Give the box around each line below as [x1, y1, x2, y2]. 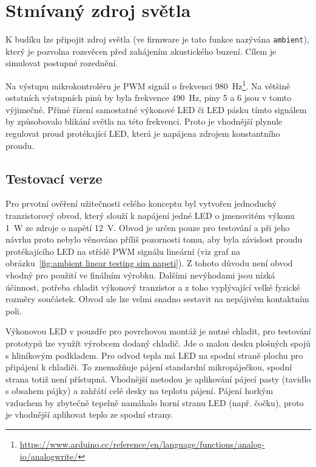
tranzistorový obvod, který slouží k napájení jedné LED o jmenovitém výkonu [5, 209, 295, 221]
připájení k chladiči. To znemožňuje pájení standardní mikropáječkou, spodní [5, 361, 292, 373]
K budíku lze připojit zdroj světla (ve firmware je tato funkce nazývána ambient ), [5, 33, 309, 46]
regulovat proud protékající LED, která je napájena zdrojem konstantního [5, 127, 280, 139]
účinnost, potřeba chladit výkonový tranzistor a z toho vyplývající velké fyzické [5, 280, 300, 293]
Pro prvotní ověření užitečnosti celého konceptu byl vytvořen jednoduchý [5, 197, 277, 210]
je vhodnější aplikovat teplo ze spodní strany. [5, 408, 173, 421]
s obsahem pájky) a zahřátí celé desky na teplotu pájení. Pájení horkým [5, 384, 274, 397]
